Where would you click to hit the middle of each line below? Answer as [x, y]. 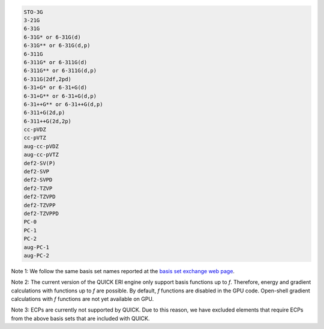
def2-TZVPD [40, 197]
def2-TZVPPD [41, 213]
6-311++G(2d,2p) [48, 121]
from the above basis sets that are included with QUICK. [80, 318]
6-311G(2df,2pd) [48, 79]
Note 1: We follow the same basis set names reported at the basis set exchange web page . [123, 271]
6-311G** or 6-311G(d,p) [60, 71]
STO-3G [33, 12]
